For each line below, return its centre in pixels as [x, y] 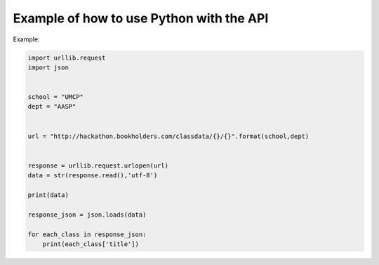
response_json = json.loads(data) [87, 215]
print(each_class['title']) [91, 244]
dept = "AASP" [52, 107]
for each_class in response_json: [87, 234]
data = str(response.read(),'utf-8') [93, 176]
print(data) [48, 195]
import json [48, 67]
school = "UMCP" [56, 97]
